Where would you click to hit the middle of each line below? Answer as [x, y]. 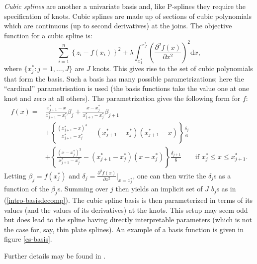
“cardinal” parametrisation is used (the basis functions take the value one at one [127, 88]
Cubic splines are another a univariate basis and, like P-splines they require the [125, 6]
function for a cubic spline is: [48, 35]
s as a [222, 175]
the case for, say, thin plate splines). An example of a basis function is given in [124, 229]
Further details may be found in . [55, 256]
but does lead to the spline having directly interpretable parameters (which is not [128, 220]
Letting [15, 175]
